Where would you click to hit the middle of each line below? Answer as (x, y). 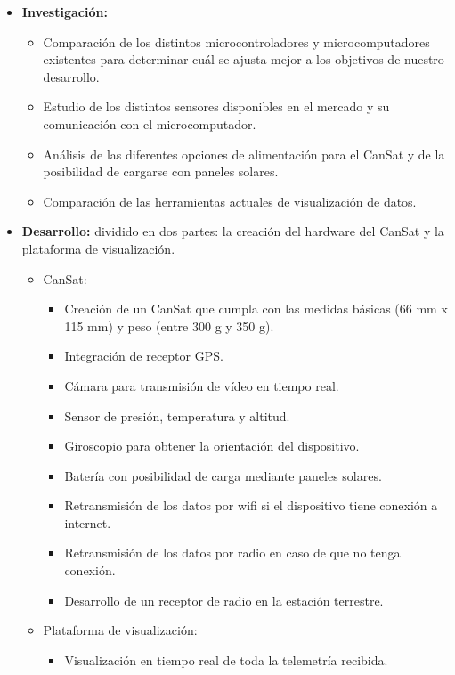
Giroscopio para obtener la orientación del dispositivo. (212, 446)
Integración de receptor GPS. (144, 356)
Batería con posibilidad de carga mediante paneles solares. (223, 475)
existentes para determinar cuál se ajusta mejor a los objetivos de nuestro (244, 59)
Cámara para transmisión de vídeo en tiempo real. (202, 385)
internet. (88, 522)
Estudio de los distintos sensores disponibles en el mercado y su (216, 106)
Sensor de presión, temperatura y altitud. (177, 415)
